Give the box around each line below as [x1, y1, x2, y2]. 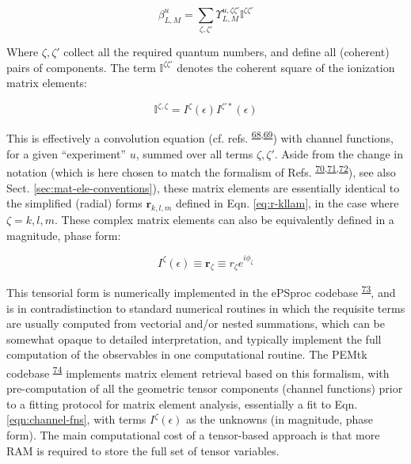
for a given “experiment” [6, 145, 126, 162]
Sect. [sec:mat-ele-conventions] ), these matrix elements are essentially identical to [6, 179, 400, 196]
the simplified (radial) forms [6, 195, 143, 211]
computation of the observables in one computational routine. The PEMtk [6, 346, 367, 363]
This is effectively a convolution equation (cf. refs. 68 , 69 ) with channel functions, [6, 127, 394, 146]
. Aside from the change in [274, 145, 404, 162]
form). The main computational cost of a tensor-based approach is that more [6, 427, 380, 443]
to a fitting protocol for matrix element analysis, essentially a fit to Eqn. [6, 395, 358, 412]
